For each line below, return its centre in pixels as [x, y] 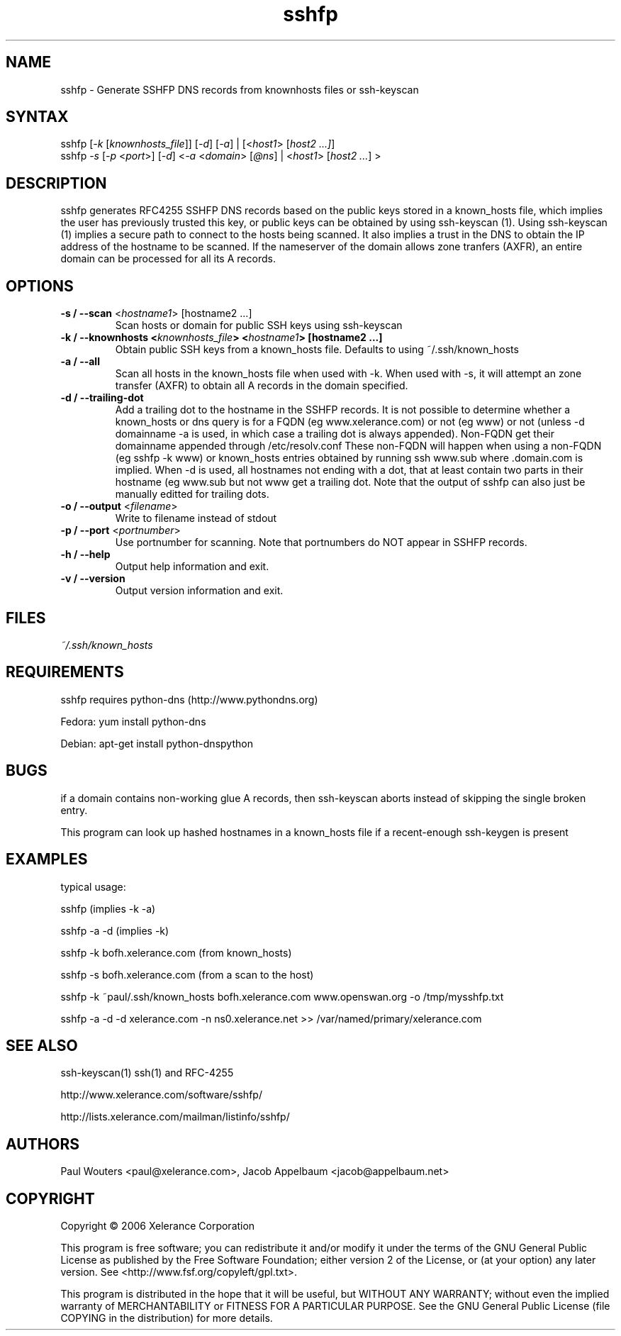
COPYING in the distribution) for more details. [167, 1318]
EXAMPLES [47, 859]
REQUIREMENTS [65, 672]
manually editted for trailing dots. [192, 494]
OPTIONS [40, 286]
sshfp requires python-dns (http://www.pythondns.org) [189, 699]
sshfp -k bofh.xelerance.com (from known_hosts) [176, 952]
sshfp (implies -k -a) [108, 908]
